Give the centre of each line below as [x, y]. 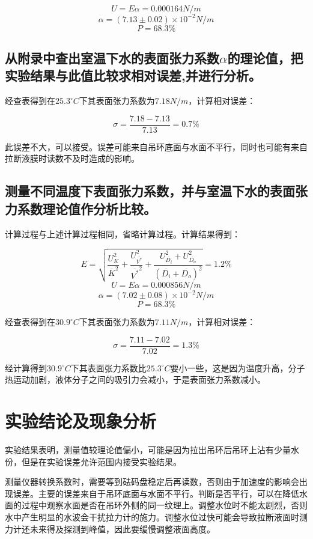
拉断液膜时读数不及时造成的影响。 [72, 158]
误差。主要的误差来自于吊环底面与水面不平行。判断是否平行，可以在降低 [156, 493]
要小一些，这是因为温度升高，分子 [238, 367]
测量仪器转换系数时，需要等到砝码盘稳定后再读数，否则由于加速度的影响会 [152, 482]
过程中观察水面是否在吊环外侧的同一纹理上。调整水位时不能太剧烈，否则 [164, 505]
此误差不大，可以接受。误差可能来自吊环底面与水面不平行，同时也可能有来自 [156, 146]
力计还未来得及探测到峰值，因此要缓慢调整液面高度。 [110, 528]
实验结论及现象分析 [81, 421]
